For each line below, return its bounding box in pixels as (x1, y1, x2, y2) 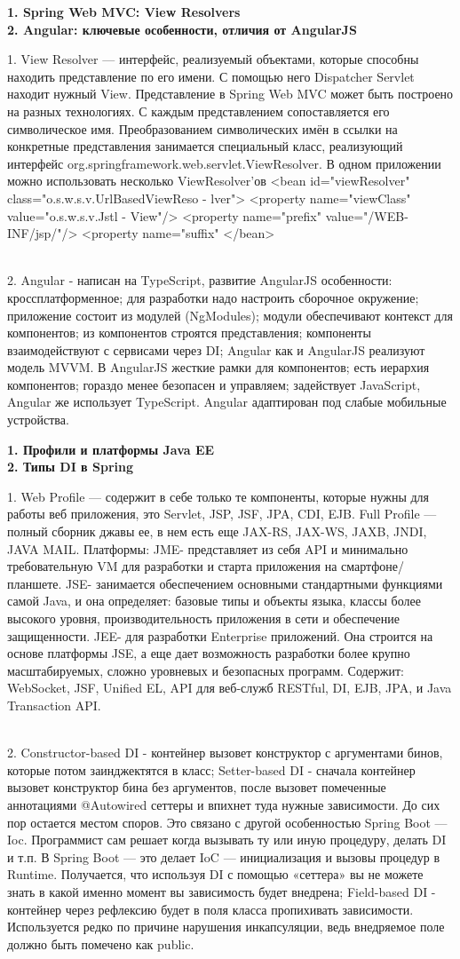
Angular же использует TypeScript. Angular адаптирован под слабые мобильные (7, 392, 447, 411)
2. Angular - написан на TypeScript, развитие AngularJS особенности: (7, 271, 393, 289)
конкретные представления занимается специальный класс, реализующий (7, 137, 403, 155)
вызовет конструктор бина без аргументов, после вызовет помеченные (7, 778, 386, 797)
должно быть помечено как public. (7, 934, 194, 953)
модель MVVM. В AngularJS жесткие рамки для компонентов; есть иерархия (7, 358, 430, 376)
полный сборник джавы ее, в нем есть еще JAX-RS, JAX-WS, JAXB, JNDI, (7, 522, 427, 541)
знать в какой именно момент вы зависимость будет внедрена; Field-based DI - (7, 882, 436, 900)
